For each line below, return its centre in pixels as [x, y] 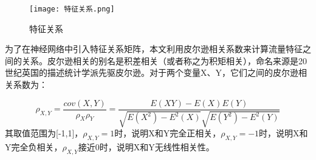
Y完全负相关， [34, 146]
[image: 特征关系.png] [72, 9]
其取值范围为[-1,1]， [44, 133]
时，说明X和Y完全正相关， [168, 133]
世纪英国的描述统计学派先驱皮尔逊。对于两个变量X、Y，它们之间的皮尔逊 [152, 72]
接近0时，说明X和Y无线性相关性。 [146, 146]
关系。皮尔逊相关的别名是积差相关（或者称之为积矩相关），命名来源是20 [164, 60]
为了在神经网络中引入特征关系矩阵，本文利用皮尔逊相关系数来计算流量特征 [154, 49]
